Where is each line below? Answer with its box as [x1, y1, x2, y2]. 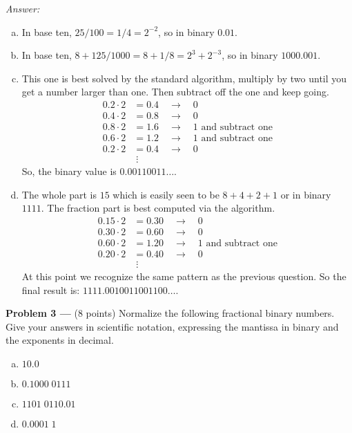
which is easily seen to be [113, 187, 219, 201]
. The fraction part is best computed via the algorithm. [41, 201, 275, 215]
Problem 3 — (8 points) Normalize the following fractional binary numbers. [6, 306, 335, 320]
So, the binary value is [21, 164, 117, 178]
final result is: [21, 282, 80, 297]
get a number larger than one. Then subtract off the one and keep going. [21, 84, 329, 99]
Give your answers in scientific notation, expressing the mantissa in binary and [6, 319, 339, 333]
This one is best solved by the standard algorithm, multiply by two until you [21, 71, 347, 85]
